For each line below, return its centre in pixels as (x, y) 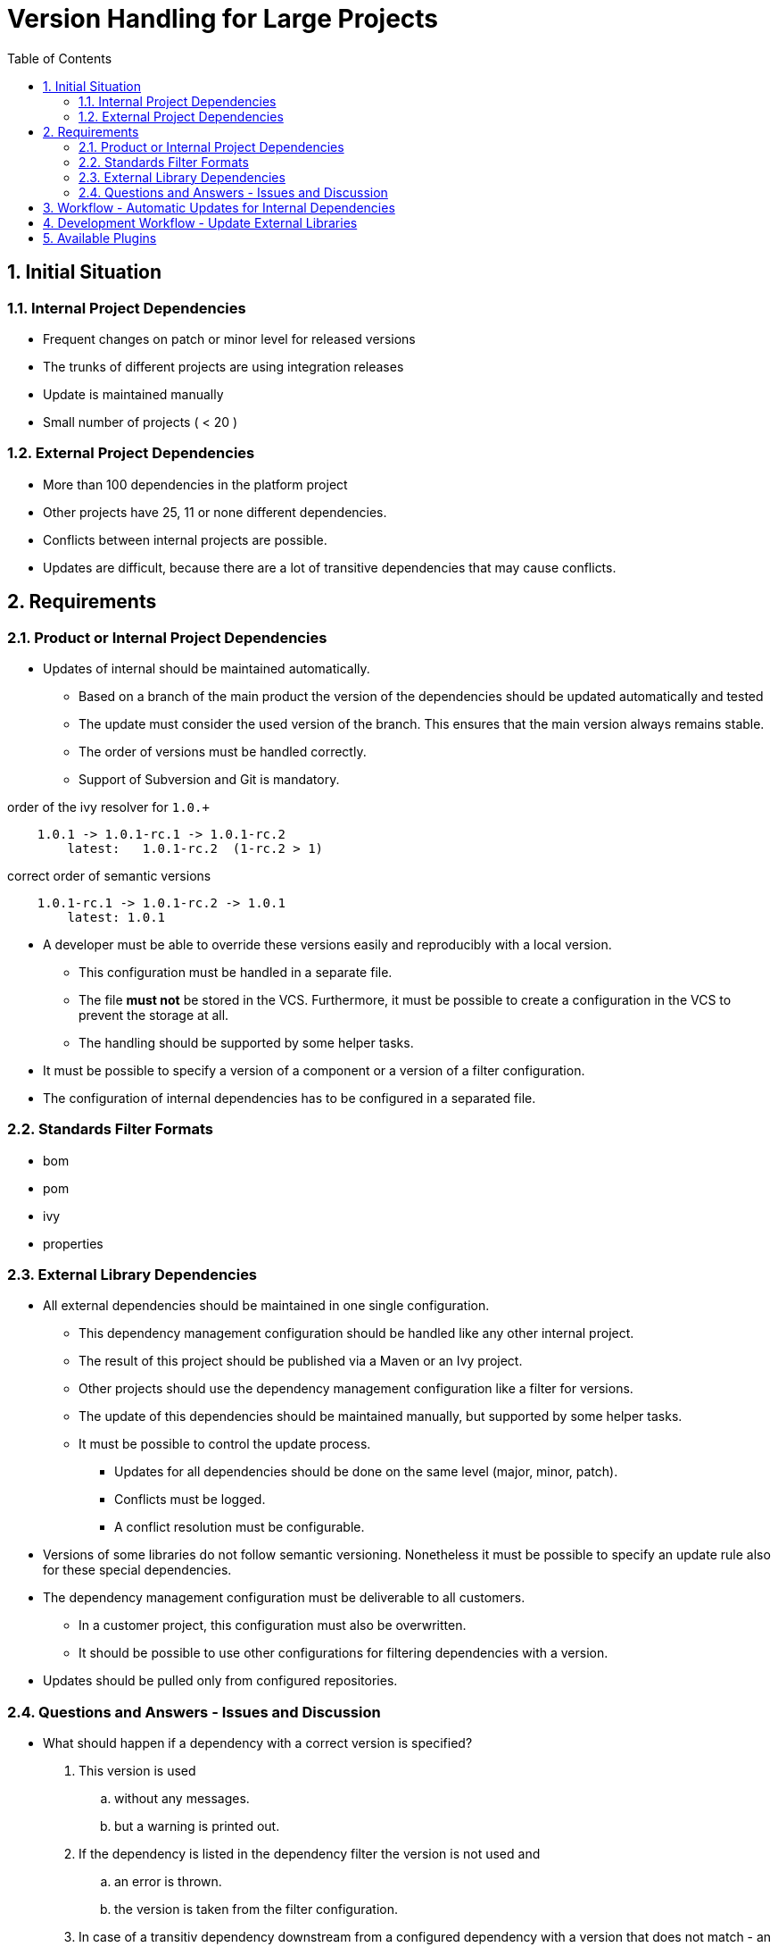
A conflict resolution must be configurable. (240, 1527)
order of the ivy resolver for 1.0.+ (108, 806)
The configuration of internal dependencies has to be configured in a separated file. (290, 1098)
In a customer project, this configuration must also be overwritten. (273, 1625)
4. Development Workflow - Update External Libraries (200, 222)
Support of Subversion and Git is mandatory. (209, 779)
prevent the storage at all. (154, 1015)
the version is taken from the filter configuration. (256, 1909)
